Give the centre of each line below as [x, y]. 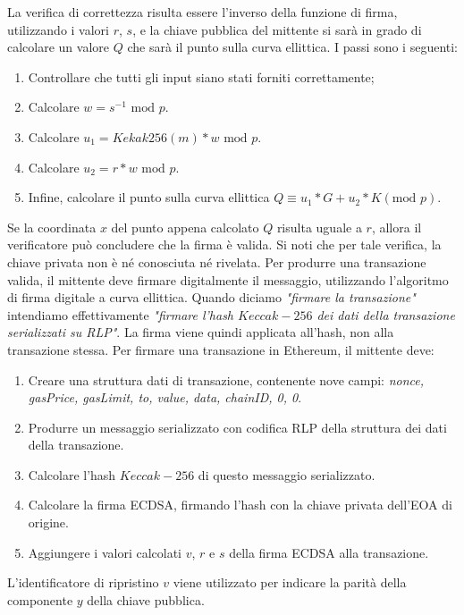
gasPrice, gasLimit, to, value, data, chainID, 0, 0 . [165, 397]
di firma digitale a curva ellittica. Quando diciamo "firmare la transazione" [211, 297]
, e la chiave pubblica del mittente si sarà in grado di [277, 29]
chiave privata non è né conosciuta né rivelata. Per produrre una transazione [217, 261]
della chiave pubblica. [146, 599]
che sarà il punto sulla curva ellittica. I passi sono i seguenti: [292, 47]
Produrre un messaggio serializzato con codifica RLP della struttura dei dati [237, 427]
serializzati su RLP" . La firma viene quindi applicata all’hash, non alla [201, 332]
